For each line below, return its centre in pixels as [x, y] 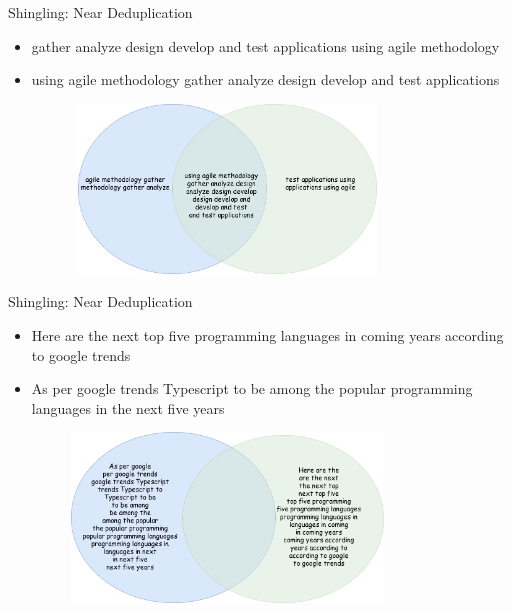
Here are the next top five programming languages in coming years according [267, 335]
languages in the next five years [128, 407]
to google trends [81, 354]
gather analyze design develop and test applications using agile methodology [265, 45]
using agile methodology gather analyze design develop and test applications [265, 79]
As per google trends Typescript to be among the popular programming [252, 388]
